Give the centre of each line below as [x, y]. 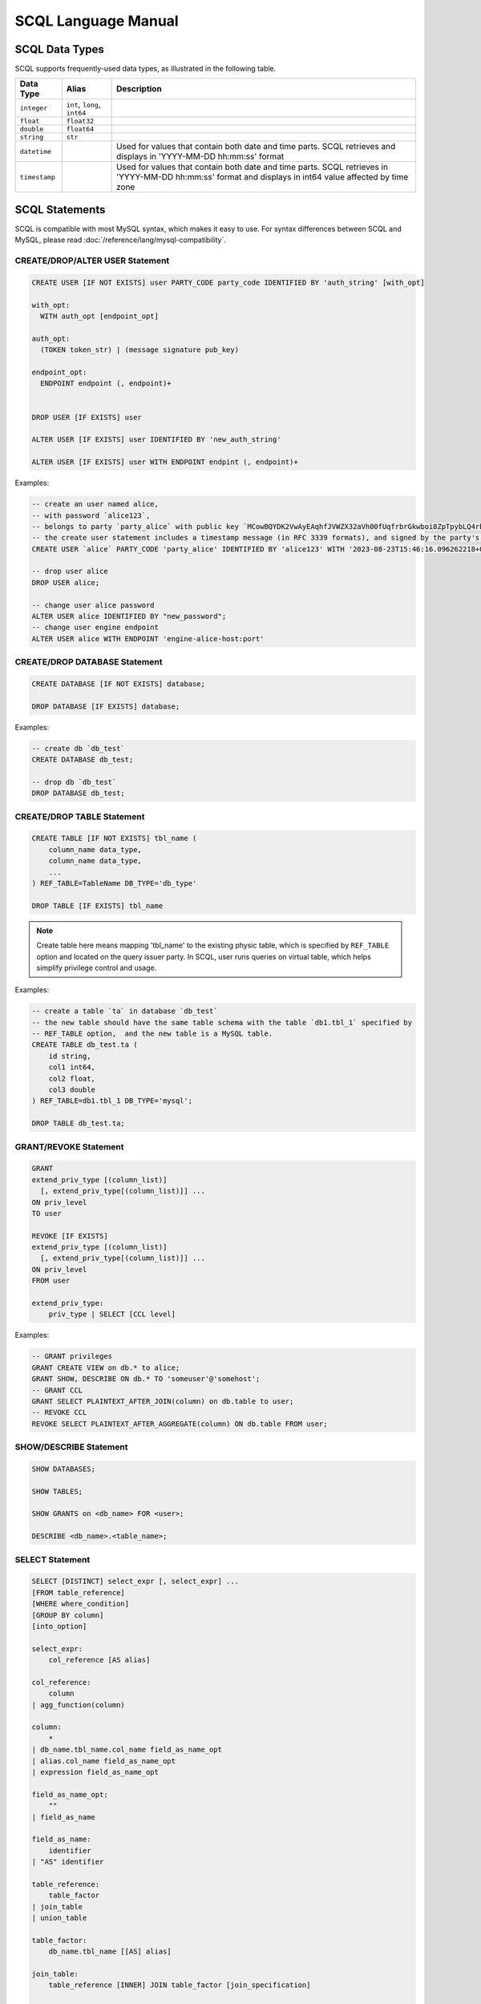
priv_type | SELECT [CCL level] [112, 1314]
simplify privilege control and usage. [97, 968]
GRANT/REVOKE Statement [69, 1146]
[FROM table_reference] [79, 1592]
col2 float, [72, 1079]
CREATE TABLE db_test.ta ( [85, 1045]
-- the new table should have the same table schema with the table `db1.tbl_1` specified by [222, 1022]
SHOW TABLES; [57, 1491]
